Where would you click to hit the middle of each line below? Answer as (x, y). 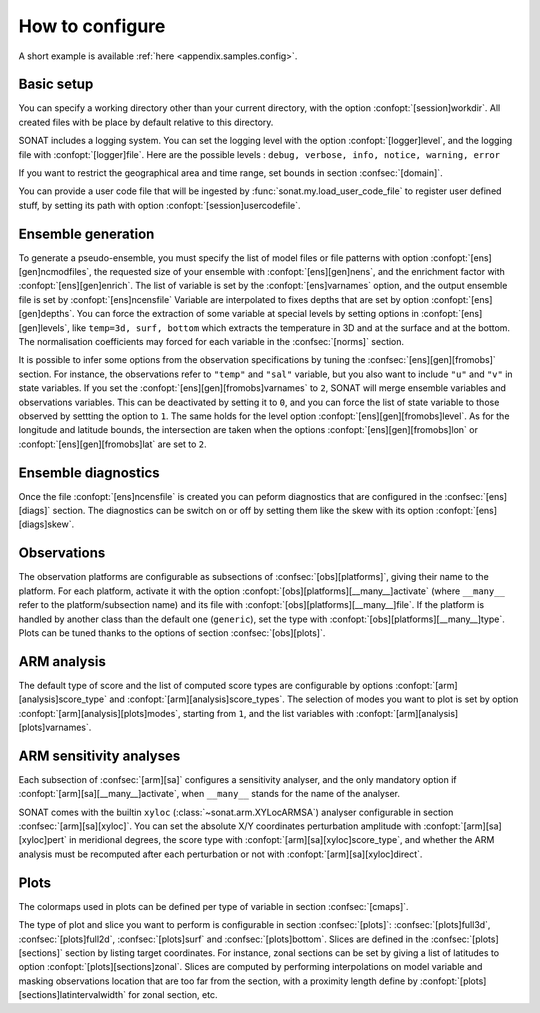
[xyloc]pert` (42, 840)
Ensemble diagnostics (89, 472)
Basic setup (56, 84)
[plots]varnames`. (55, 727)
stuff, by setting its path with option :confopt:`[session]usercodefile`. (159, 205)
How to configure (92, 26)
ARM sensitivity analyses (99, 755)
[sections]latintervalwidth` (72, 995)
